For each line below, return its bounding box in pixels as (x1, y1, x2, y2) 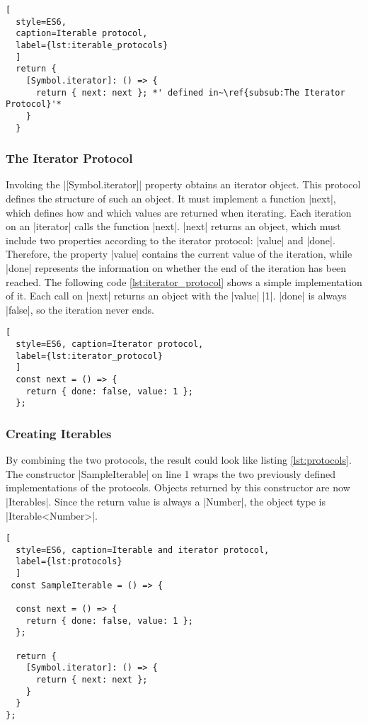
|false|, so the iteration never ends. (6, 302, 154, 316)
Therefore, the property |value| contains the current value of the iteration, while (6, 246, 352, 261)
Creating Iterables (6, 424, 112, 442)
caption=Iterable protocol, (16, 28, 148, 39)
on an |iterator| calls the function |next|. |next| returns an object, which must (6, 219, 341, 234)
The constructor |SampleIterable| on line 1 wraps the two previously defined (6, 466, 335, 481)
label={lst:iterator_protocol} (16, 350, 163, 361)
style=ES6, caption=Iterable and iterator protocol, (16, 544, 270, 555)
